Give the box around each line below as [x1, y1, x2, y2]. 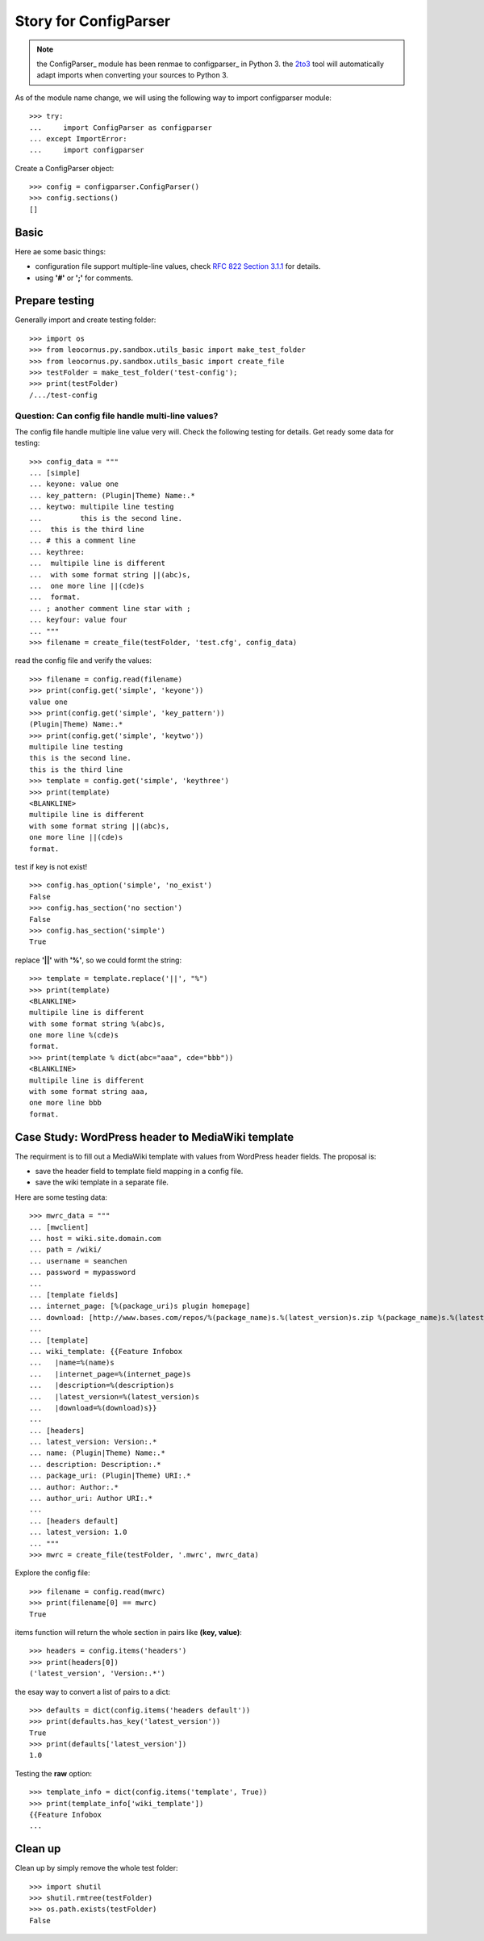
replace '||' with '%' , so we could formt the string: [15, 955, 181, 965]
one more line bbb [29, 1098, 102, 1108]
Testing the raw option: [15, 1768, 93, 1778]
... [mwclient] [29, 1222, 90, 1231]
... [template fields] [29, 1290, 119, 1299]
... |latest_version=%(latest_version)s [29, 1392, 200, 1401]
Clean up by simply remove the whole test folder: [15, 1863, 178, 1873]
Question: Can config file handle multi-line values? [15, 410, 219, 421]
